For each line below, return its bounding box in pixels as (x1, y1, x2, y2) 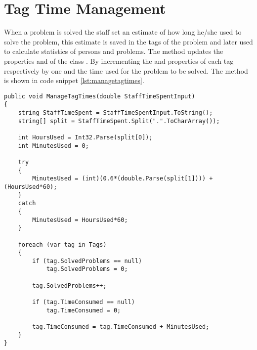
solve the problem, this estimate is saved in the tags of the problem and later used (4, 36, 253, 46)
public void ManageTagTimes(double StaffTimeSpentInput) (4, 92, 195, 100)
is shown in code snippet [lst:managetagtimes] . (4, 75, 144, 86)
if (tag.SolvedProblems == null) (32, 257, 142, 264)
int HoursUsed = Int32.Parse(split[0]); (18, 133, 153, 141)
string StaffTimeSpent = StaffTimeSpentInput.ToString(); (18, 109, 213, 116)
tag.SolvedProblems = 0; (46, 265, 128, 273)
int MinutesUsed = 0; (18, 142, 89, 149)
